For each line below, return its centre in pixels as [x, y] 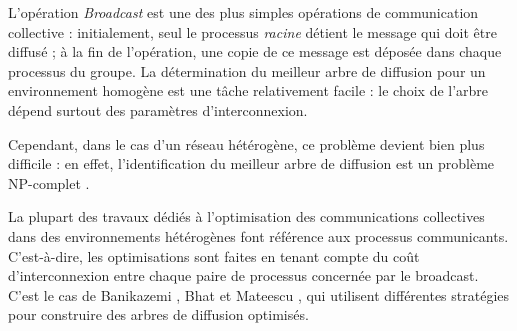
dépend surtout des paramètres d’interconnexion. [158, 109]
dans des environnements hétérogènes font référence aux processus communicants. [258, 235]
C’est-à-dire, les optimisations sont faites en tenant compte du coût [214, 255]
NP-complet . [49, 182]
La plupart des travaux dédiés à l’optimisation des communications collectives [246, 216]
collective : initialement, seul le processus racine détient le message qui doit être [252, 31]
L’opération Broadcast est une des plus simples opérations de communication [243, 12]
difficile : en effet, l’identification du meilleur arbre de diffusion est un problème [251, 163]
